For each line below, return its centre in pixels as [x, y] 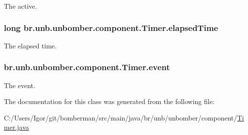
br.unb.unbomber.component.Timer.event [87, 67]
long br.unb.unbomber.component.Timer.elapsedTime [111, 27]
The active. [21, 6]
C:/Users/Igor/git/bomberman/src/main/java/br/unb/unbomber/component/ [121, 117]
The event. [20, 85]
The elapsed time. [30, 45]
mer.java [16, 127]
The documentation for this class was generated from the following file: [109, 101]
